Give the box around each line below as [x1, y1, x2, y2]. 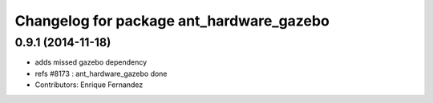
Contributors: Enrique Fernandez [34, 80, 144, 89]
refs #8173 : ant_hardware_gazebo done [34, 69, 168, 78]
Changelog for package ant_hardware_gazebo [14, 12, 330, 30]
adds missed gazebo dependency [34, 57, 148, 67]
